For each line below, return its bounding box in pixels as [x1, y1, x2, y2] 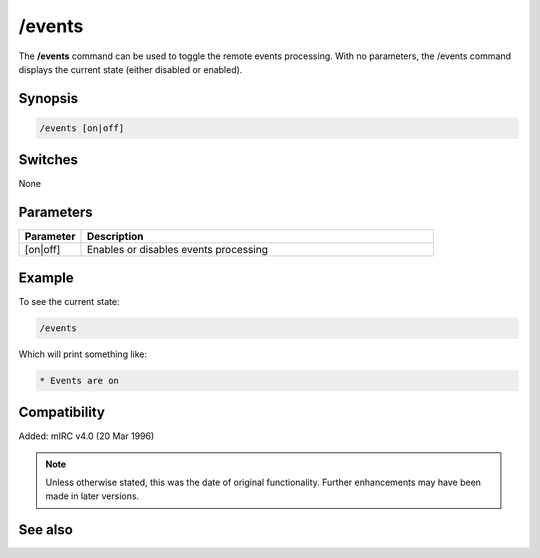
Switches [18, 151, 79, 169]
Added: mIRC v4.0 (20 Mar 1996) [18, 430, 155, 442]
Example [18, 269, 74, 286]
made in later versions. [45, 490, 140, 502]
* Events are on [39, 375, 120, 386]
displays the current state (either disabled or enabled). [18, 63, 243, 75]
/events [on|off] [39, 122, 125, 134]
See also [18, 521, 74, 539]
